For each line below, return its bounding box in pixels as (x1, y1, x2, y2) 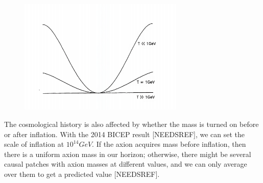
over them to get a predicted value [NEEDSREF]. (4, 168, 160, 179)
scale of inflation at (4, 139, 64, 149)
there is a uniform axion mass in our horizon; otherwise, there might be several (4, 148, 251, 159)
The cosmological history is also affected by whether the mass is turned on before (4, 118, 259, 129)
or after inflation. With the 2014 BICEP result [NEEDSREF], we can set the (4, 128, 245, 139)
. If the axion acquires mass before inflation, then (92, 139, 246, 149)
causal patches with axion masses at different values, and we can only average (4, 159, 247, 169)
